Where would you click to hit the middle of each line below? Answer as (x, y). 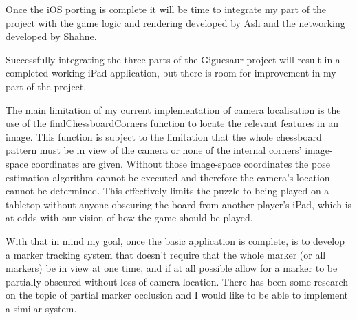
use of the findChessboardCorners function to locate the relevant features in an (172, 123)
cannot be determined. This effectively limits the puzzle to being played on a (167, 191)
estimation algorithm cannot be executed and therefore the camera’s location (168, 177)
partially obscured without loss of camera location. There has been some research (177, 281)
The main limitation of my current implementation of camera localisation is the (173, 109)
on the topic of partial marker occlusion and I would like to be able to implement (177, 295)
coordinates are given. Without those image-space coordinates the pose (181, 163)
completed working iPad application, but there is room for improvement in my (171, 73)
